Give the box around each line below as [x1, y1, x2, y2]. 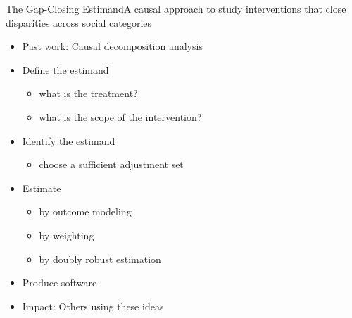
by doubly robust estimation [39, 251, 161, 266]
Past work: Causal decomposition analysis [22, 39, 203, 53]
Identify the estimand [22, 133, 115, 148]
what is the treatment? [39, 86, 138, 101]
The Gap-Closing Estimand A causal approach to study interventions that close [6, 1, 346, 15]
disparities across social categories [6, 15, 152, 30]
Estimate [22, 180, 61, 195]
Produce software [22, 275, 97, 290]
